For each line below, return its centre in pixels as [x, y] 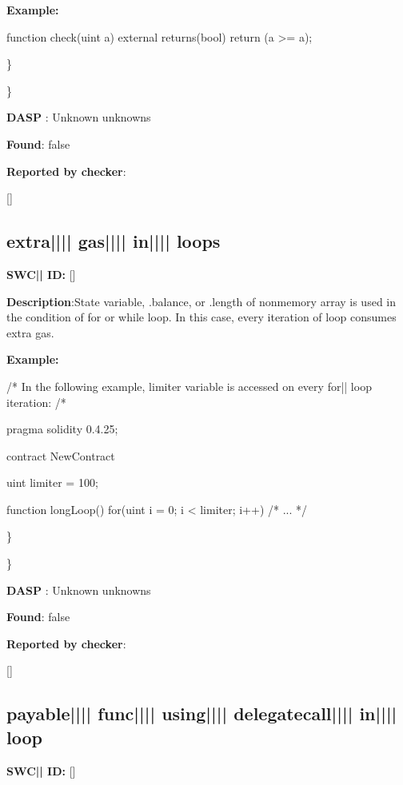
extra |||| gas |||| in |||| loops [114, 241]
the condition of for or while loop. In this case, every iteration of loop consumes [201, 317]
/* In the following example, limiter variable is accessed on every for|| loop [189, 386]
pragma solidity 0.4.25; [62, 429]
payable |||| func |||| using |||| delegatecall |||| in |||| [202, 713]
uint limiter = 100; [52, 482]
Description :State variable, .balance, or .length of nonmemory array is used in [201, 301]
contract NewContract [61, 455]
